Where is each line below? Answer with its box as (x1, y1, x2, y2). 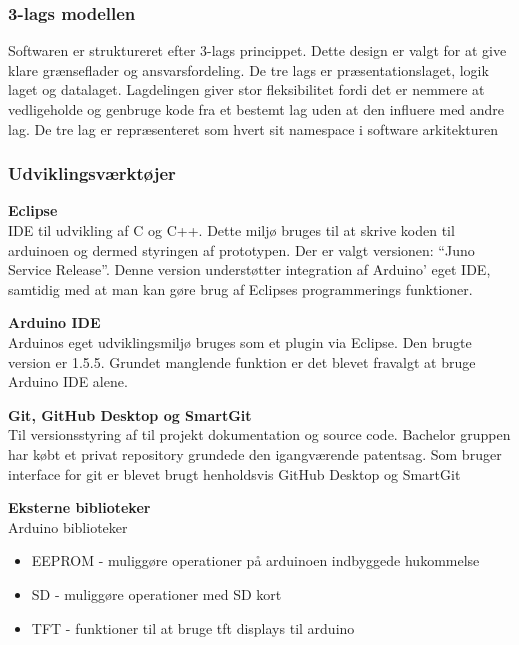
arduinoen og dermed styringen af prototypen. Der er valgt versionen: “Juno (8, 239, 475, 260)
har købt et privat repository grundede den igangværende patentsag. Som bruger (8, 443, 502, 464)
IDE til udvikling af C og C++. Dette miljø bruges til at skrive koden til (8, 220, 455, 240)
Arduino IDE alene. (8, 371, 128, 392)
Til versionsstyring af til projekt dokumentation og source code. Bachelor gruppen (8, 424, 511, 445)
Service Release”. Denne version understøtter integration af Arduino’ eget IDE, (8, 259, 491, 280)
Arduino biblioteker (8, 516, 128, 537)
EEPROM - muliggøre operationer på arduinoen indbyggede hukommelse (31, 550, 480, 571)
